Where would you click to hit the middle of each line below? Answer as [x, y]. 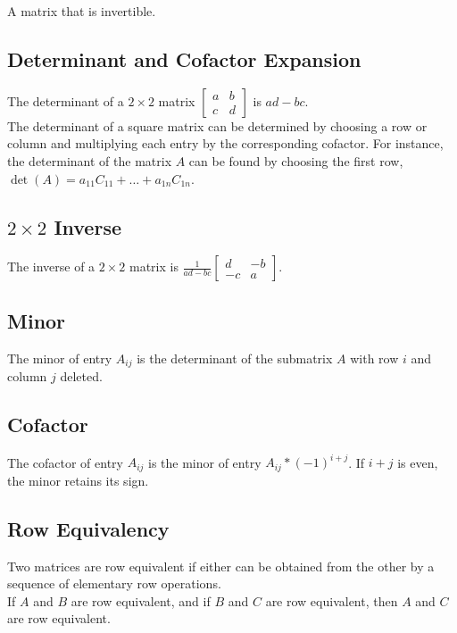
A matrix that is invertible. [82, 11]
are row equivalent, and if [141, 600]
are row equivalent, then [332, 600]
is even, [418, 462]
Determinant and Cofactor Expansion [184, 58]
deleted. [81, 376]
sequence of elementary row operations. [114, 583]
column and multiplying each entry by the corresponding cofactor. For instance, [225, 143]
